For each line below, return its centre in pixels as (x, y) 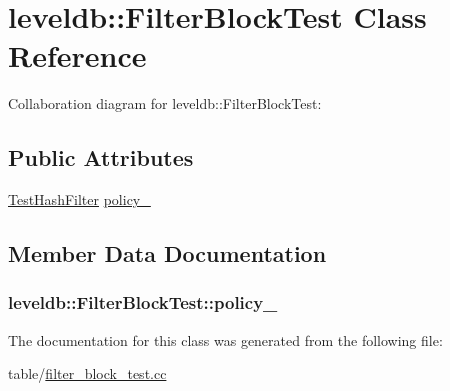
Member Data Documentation (167, 253)
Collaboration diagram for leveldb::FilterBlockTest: (165, 103)
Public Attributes (101, 157)
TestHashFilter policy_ (79, 199)
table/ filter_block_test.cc (87, 373)
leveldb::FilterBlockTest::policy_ (143, 302)
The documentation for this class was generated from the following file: (225, 339)
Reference (77, 55)
